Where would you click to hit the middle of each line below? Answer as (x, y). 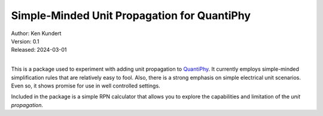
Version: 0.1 (25, 41)
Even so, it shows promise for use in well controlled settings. (86, 86)
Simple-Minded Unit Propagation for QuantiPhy (131, 15)
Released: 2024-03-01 (39, 50)
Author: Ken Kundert (36, 33)
